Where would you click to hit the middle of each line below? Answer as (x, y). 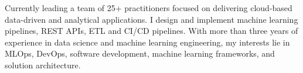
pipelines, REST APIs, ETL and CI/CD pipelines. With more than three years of (151, 31)
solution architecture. (43, 65)
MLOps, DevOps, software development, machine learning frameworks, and (140, 53)
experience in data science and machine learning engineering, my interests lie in (147, 42)
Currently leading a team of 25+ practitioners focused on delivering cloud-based (149, 8)
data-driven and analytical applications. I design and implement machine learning (151, 19)
